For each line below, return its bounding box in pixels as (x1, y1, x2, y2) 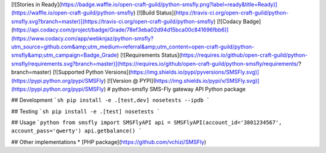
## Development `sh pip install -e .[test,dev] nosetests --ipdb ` (11, 97, 211, 104)
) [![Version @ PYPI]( (103, 77, 156, 84)
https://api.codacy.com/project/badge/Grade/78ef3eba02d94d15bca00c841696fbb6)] (13, 26, 229, 33)
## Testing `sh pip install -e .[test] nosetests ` (11, 108, 161, 115)
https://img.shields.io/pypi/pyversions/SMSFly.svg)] (130, 68, 260, 76)
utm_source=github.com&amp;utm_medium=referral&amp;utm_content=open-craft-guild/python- (11, 43, 255, 50)
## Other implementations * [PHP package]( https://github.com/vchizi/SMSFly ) (11, 138, 206, 145)
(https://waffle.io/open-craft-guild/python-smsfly (11, 9, 134, 16)
